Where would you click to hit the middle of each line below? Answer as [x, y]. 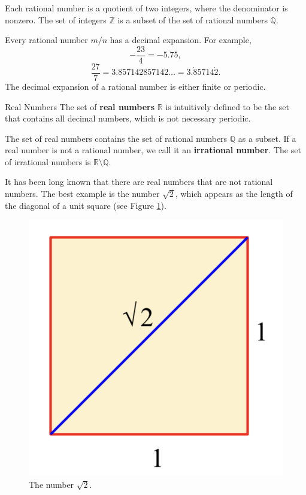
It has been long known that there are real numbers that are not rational [139, 182]
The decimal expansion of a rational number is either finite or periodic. [135, 86]
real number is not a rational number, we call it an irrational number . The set [153, 150]
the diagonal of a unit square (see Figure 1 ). [86, 205]
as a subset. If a [267, 138]
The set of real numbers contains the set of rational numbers [116, 138]
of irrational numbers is [48, 161]
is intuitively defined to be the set [228, 106]
